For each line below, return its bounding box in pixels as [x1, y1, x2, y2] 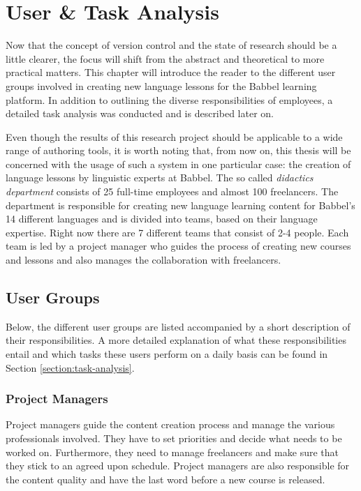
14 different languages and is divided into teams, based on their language [6, 211, 318, 226]
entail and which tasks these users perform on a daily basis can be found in [6, 347, 328, 361]
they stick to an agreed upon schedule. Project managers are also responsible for [6, 458, 350, 473]
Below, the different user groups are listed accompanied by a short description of [6, 319, 351, 333]
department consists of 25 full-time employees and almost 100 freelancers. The [6, 184, 339, 199]
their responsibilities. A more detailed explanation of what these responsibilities [6, 333, 346, 347]
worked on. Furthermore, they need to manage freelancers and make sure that [6, 444, 339, 459]
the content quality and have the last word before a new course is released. [6, 471, 325, 486]
